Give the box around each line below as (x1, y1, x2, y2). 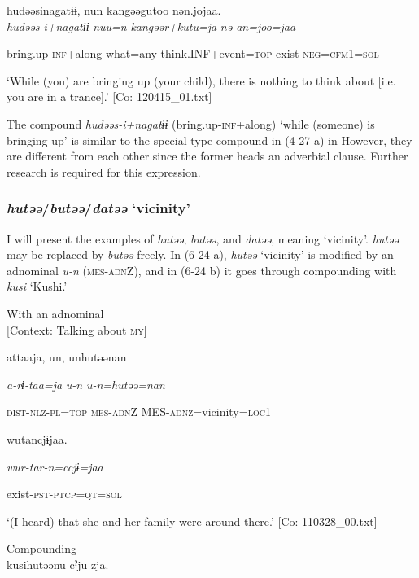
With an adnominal (7, 304, 104, 322)
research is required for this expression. (7, 163, 201, 180)
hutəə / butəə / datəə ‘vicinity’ (7, 198, 190, 218)
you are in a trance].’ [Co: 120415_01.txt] (7, 88, 212, 105)
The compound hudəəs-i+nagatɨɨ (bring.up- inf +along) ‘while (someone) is (7, 115, 375, 132)
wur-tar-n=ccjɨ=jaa (7, 458, 103, 475)
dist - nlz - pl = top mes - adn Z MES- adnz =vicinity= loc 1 (7, 403, 271, 420)
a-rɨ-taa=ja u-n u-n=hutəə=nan (7, 375, 165, 392)
